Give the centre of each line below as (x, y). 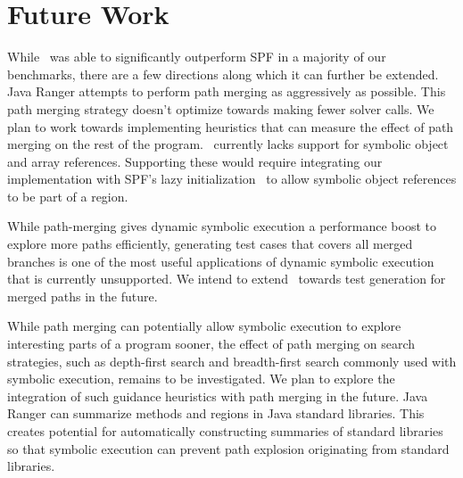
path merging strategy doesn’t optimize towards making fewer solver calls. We (221, 108)
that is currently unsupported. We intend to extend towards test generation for (227, 279)
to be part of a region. (68, 196)
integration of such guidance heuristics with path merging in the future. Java (218, 396)
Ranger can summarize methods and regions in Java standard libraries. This (216, 413)
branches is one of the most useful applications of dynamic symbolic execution (221, 261)
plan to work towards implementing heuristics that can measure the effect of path (231, 126)
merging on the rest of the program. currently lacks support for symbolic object (228, 144)
